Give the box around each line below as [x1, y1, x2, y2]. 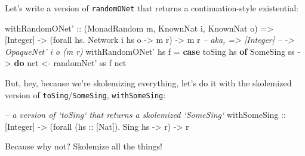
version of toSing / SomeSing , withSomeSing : [5, 88, 166, 101]
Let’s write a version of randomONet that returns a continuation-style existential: [5, 2, 298, 14]
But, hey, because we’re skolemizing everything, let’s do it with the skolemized [5, 77, 292, 89]
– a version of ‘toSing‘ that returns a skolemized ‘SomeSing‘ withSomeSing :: [5, 108, 286, 121]
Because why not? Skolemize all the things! [5, 140, 162, 152]
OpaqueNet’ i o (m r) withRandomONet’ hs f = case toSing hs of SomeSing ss [5, 45, 295, 57]
